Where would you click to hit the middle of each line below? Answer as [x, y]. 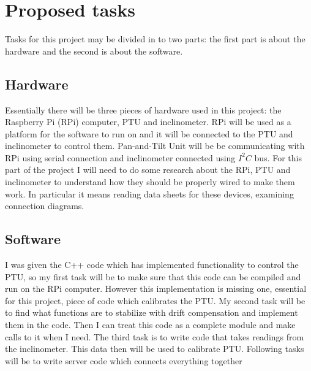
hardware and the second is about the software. [94, 51]
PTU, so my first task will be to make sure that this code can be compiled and [153, 276]
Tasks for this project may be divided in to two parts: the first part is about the [155, 39]
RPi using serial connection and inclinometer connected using [120, 157]
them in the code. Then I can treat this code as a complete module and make [150, 325]
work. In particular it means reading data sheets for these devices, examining [149, 193]
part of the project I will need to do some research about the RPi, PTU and [148, 170]
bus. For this [278, 157]
